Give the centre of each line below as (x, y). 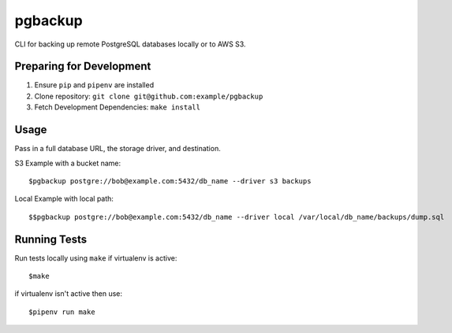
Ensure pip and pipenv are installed (94, 85)
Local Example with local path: (64, 199)
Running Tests (50, 239)
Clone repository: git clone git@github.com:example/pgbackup (149, 96)
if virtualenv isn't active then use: (68, 294)
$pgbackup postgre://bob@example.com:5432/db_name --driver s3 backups (170, 181)
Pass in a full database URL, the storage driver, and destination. (118, 149)
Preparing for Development (83, 67)
